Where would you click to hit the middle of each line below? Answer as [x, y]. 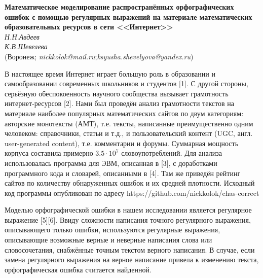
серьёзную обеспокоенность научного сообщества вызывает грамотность [117, 93]
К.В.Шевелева [26, 46]
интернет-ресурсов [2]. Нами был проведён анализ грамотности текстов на [119, 103]
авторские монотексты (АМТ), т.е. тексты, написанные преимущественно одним [129, 123]
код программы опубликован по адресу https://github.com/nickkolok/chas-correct [132, 193]
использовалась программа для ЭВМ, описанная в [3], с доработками [111, 163]
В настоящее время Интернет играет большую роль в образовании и [110, 73]
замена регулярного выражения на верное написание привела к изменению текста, [132, 259]
